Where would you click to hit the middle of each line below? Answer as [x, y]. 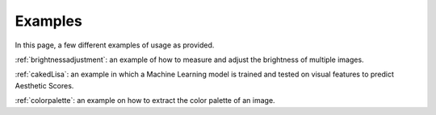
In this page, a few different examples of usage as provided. [115, 45]
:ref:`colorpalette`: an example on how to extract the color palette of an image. [145, 101]
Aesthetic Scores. [44, 85]
